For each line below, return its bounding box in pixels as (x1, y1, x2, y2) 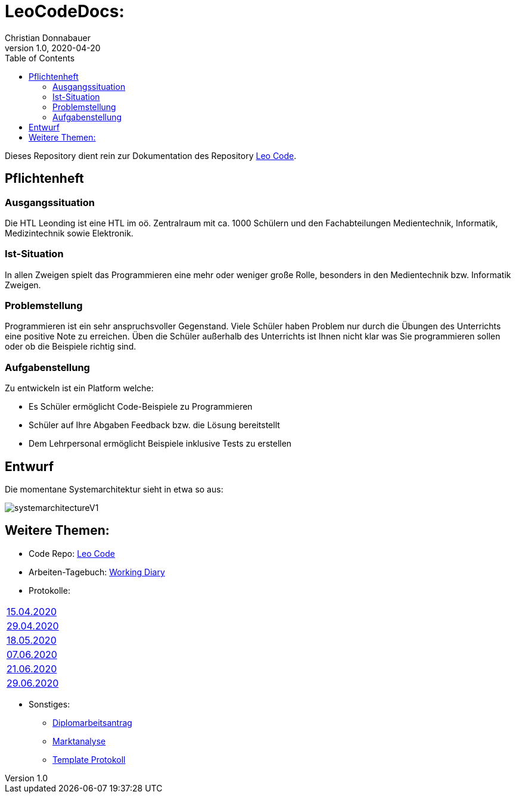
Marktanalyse (52, 735, 106, 746)
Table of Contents (5, 52, 75, 63)
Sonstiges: (29, 699, 70, 709)
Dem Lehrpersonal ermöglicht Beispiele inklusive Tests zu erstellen (29, 438, 292, 449)
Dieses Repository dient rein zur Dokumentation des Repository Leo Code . (5, 150, 297, 161)
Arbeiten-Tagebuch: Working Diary (29, 566, 165, 577)
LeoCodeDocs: (5, 1, 125, 21)
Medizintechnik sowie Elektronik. (5, 227, 133, 238)
